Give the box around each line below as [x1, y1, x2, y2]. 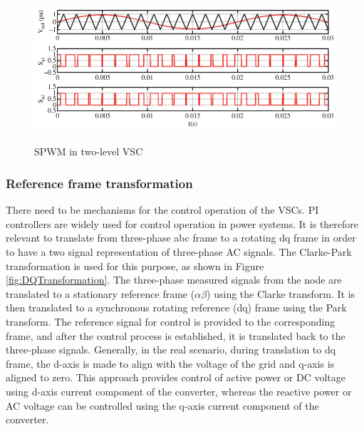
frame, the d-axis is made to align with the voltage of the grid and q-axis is [6, 356, 335, 371]
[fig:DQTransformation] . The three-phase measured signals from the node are [6, 272, 342, 287]
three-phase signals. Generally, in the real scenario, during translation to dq [6, 342, 336, 357]
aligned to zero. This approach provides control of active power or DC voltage [6, 370, 345, 385]
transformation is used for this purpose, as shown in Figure [6, 258, 264, 273]
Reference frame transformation [6, 174, 193, 192]
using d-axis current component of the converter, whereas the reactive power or [6, 383, 352, 398]
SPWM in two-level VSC [34, 144, 143, 159]
